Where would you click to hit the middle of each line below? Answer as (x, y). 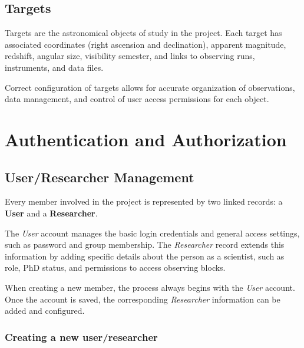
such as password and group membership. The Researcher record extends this (145, 244)
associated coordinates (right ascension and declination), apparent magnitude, (146, 44)
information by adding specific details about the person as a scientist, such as (145, 256)
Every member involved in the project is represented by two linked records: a (144, 201)
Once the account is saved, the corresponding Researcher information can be (143, 299)
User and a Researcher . (51, 213)
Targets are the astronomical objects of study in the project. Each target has (143, 33)
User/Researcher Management (100, 177)
